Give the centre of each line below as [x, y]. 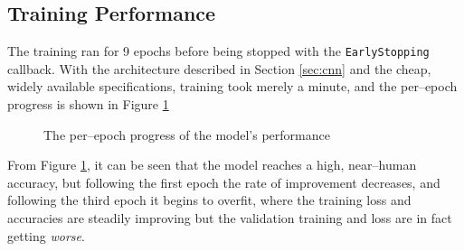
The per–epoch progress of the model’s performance [187, 134]
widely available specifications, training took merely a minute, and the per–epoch [232, 86]
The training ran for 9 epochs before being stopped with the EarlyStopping [218, 51]
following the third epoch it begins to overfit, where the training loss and [209, 200]
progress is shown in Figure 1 [88, 104]
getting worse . [46, 235]
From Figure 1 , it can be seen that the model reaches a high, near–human [212, 165]
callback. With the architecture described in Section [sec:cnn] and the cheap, [219, 68]
